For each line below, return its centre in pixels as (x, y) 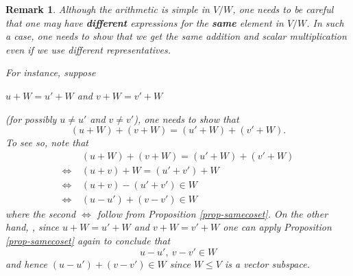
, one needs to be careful (283, 9)
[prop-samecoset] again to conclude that (88, 241)
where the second (41, 213)
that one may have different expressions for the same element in (145, 22)
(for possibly (31, 118)
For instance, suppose (51, 72)
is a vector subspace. (267, 263)
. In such (325, 22)
